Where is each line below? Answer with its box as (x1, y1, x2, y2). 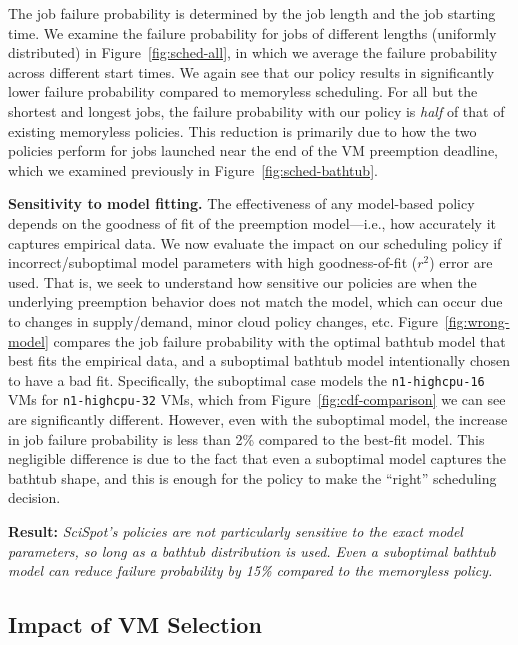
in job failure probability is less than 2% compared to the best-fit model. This (8, 428, 485, 449)
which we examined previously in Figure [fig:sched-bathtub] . (8, 159, 378, 180)
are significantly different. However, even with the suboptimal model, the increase (8, 409, 508, 429)
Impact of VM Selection (8, 609, 262, 640)
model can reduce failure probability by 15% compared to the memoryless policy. (8, 560, 493, 581)
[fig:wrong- (444, 310, 510, 331)
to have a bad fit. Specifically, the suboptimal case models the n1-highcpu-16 (8, 369, 485, 390)
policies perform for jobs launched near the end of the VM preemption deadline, (8, 140, 498, 161)
